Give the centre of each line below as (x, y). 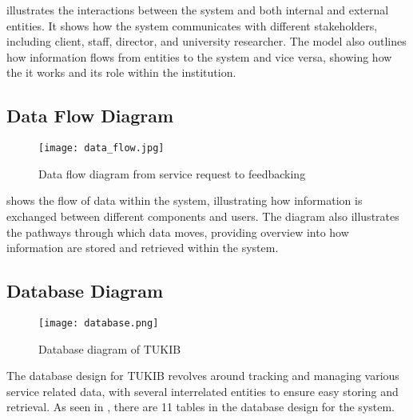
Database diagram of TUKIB (110, 348)
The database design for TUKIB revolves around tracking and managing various (203, 376)
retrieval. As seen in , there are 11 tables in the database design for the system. (201, 407)
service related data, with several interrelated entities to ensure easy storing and (203, 391)
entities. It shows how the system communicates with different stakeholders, (192, 25)
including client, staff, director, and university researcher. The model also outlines (206, 41)
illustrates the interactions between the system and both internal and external (198, 10)
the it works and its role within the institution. (121, 72)
